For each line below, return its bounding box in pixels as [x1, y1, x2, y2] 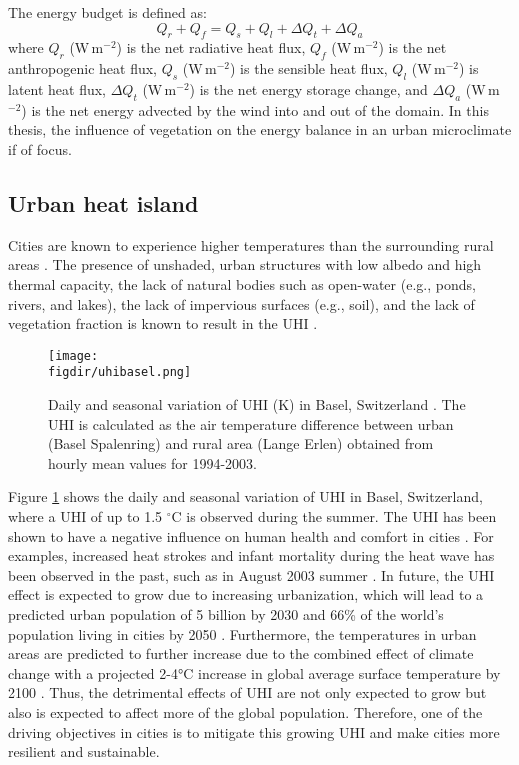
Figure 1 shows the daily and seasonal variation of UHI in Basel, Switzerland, [8, 486, 483, 507]
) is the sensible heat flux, [229, 58, 388, 79]
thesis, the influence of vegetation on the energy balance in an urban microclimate [8, 119, 512, 140]
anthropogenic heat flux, [8, 58, 158, 79]
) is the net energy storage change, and [189, 78, 428, 99]
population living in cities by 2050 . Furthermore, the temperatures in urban [8, 623, 477, 644]
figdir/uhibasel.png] [48, 365, 192, 380]
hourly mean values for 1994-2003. [48, 452, 257, 473]
